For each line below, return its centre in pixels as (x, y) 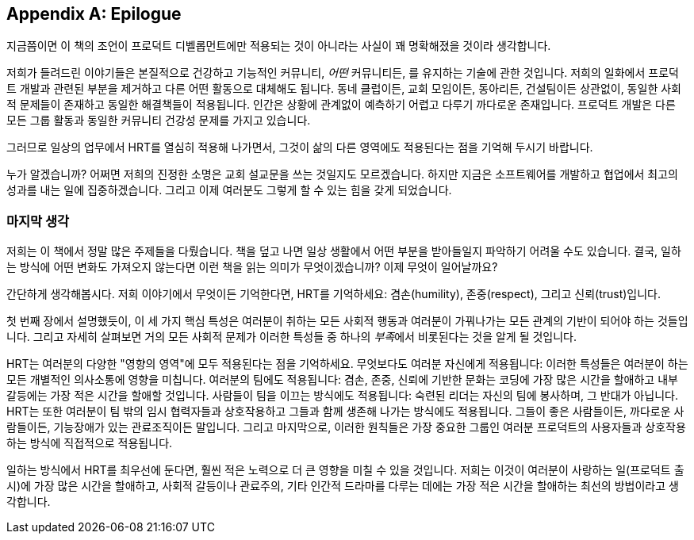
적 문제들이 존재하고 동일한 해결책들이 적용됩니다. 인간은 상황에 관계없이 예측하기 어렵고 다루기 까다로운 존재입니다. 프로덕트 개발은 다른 (341, 105)
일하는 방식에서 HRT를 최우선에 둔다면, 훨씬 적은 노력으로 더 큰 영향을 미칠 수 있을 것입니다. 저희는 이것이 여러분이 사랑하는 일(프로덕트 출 (345, 470)
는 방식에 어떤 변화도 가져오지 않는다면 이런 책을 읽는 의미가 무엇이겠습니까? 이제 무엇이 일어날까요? (252, 267)
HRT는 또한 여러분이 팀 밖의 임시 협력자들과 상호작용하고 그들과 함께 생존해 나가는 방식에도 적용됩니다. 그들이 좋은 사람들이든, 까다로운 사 (345, 412)
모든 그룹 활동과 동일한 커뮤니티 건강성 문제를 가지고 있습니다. (159, 121)
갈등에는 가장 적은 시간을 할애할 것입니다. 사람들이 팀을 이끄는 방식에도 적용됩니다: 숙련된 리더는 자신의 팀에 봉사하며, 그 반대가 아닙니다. (342, 396)
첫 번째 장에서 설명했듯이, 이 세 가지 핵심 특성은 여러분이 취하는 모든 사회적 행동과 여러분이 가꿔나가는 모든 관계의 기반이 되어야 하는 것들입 (347, 321)
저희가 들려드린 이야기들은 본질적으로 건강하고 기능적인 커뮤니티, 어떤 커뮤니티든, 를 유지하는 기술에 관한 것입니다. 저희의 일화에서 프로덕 (343, 73)
